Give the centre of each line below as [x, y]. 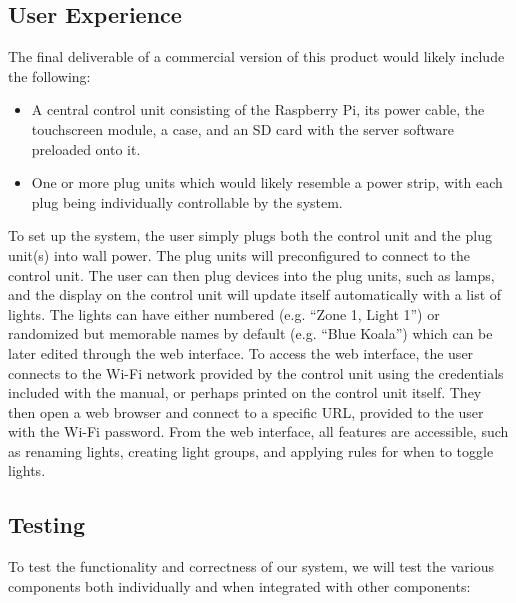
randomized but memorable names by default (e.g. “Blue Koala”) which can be [250, 333]
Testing [46, 524]
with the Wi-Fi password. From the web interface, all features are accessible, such [258, 431]
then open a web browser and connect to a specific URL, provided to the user [246, 411]
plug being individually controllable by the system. [187, 201]
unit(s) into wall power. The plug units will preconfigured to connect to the [239, 254]
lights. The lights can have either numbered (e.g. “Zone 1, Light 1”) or [224, 313]
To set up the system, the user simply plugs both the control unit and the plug [250, 235]
